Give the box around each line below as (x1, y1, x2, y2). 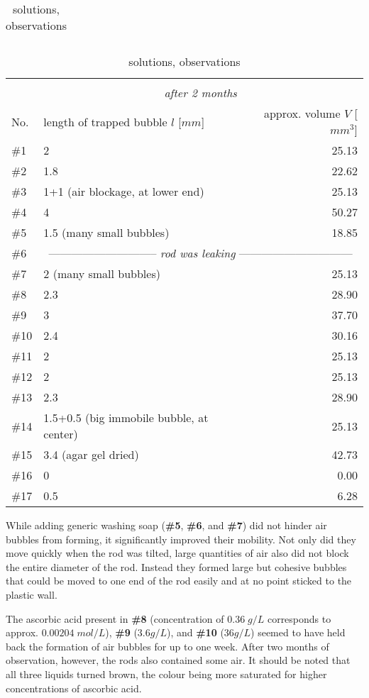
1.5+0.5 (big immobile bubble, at (43, 409, 209, 426)
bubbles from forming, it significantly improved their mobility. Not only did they (6, 531, 356, 546)
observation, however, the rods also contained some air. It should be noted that (6, 653, 351, 667)
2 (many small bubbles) (43, 265, 160, 282)
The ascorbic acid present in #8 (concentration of (6, 611, 224, 626)
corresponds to (267, 611, 331, 626)
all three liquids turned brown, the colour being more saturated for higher (6, 666, 327, 681)
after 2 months (164, 84, 237, 101)
